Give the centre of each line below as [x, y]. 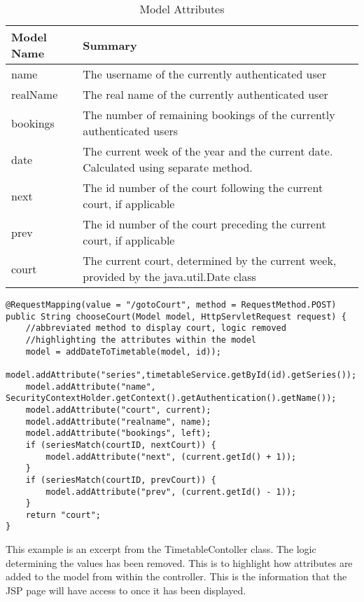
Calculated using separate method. [168, 167]
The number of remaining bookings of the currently [209, 115]
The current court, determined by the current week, [210, 260]
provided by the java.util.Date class [169, 276]
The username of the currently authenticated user [205, 74]
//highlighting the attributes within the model [141, 340]
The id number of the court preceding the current [204, 224]
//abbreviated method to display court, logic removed [156, 328]
